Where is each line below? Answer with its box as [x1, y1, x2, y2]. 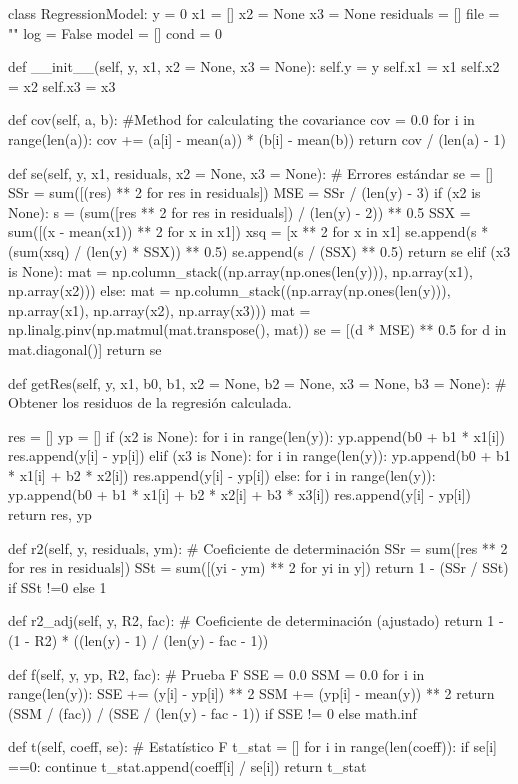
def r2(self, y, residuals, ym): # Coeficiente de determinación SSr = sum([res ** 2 [8, 537, 508, 558]
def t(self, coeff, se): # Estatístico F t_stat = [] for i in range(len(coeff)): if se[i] [8, 736, 497, 757]
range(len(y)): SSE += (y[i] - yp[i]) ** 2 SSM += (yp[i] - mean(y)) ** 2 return [8, 683, 495, 704]
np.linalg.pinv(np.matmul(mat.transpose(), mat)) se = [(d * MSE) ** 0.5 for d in [8, 319, 507, 340]
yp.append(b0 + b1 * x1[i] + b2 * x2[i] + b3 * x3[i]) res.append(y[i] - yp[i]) [8, 484, 471, 505]
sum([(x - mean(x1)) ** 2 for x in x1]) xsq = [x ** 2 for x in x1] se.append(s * [8, 221, 489, 242]
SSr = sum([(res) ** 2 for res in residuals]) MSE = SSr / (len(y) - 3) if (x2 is [8, 182, 481, 203]
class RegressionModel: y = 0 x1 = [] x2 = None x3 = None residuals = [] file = [8, 3, 500, 23]
